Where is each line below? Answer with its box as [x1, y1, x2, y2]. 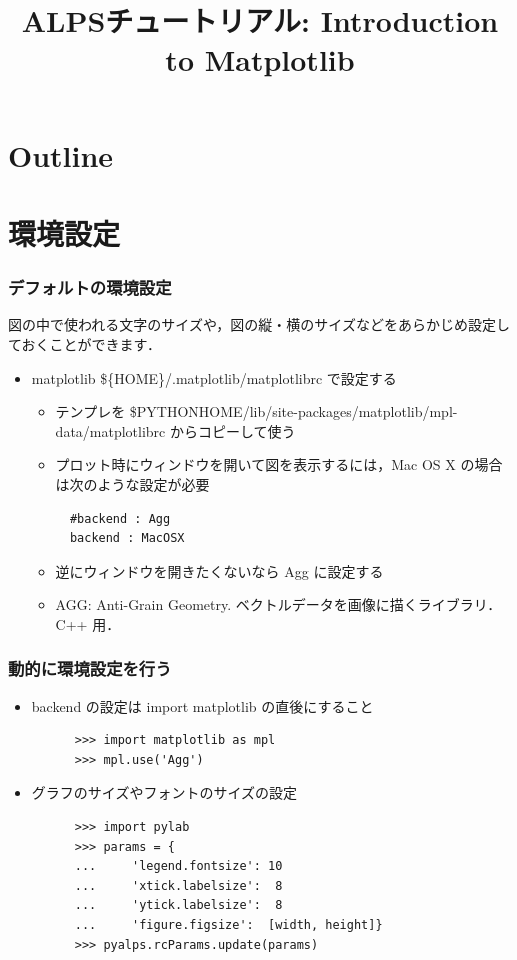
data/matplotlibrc [55, 420, 166, 441]
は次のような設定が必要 [55, 473, 210, 494]
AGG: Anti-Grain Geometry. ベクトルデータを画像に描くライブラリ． [55, 594, 502, 615]
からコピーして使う [169, 420, 296, 441]
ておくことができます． [8, 333, 162, 354]
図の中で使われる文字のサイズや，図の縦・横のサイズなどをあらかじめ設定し [8, 314, 510, 335]
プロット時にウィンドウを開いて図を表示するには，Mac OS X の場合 [55, 454, 503, 475]
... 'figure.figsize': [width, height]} [74, 918, 383, 933]
